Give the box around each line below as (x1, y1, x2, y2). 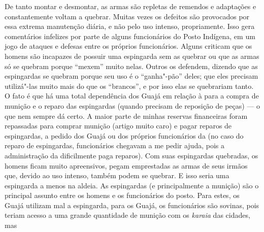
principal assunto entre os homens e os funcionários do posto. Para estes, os (5, 190, 240, 201)
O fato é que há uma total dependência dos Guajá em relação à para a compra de (5, 90, 259, 101)
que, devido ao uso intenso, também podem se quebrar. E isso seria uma (5, 170, 229, 181)
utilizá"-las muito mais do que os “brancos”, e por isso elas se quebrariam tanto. (5, 80, 254, 91)
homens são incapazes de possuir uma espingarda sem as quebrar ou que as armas (5, 50, 259, 61)
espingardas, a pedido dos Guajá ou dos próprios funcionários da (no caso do (5, 130, 244, 141)
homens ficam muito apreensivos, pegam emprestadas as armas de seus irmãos (5, 160, 248, 171)
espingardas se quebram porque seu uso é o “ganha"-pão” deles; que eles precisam (5, 71, 258, 81)
